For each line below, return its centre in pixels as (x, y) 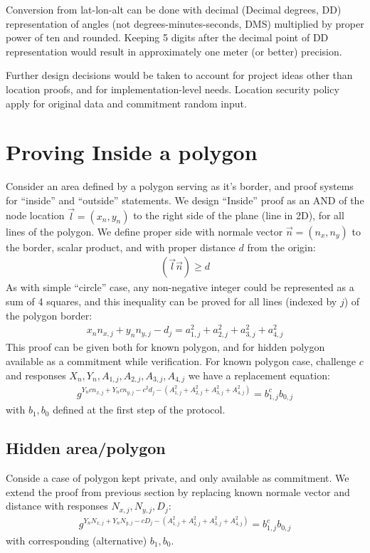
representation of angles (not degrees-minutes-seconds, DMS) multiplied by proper (185, 23)
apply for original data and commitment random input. (126, 103)
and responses (36, 375)
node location (35, 215)
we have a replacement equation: (259, 375)
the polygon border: (49, 315)
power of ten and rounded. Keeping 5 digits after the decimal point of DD (167, 37)
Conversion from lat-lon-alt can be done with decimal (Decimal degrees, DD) (174, 9)
